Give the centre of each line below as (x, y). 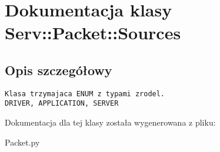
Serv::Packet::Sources (93, 33)
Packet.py (22, 142)
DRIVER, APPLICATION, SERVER (62, 104)
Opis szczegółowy (59, 70)
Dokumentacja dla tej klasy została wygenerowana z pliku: (110, 122)
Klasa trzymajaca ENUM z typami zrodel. (85, 94)
